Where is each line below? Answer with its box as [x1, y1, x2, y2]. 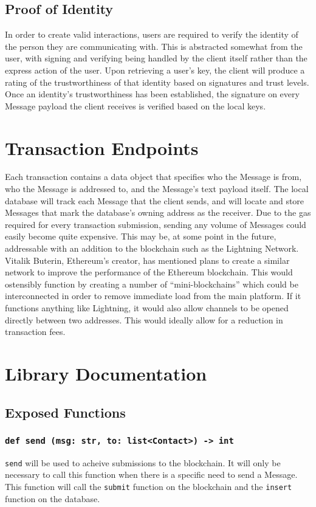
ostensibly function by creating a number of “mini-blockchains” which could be [5, 277, 298, 290]
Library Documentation [5, 360, 207, 385]
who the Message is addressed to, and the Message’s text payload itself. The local [5, 182, 309, 195]
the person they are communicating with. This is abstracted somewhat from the [5, 40, 303, 52]
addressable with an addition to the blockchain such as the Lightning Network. [5, 242, 299, 255]
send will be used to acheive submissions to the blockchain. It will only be [5, 456, 281, 469]
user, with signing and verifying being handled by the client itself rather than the [5, 52, 307, 64]
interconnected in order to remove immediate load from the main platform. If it [5, 289, 301, 302]
